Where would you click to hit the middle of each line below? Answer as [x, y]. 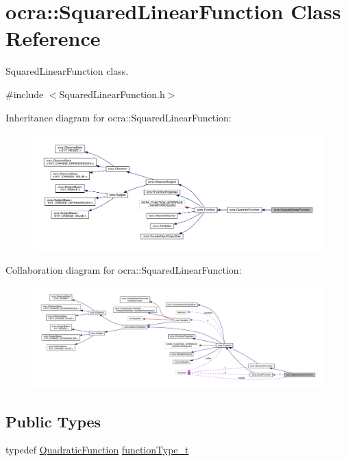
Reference [53, 38]
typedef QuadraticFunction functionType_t [97, 450]
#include [25, 94]
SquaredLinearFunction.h [112, 94]
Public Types [53, 421]
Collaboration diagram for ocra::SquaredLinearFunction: [124, 269]
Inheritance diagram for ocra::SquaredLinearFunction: [119, 117]
